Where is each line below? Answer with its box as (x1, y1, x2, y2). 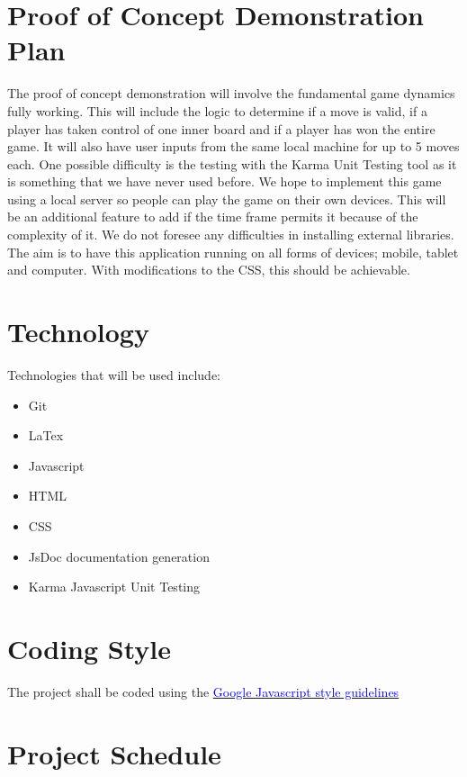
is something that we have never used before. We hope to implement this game (7, 172, 442, 191)
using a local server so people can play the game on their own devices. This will (7, 189, 446, 208)
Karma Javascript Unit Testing (28, 577, 201, 596)
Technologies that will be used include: (7, 365, 220, 384)
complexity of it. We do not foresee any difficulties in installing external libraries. (7, 225, 454, 244)
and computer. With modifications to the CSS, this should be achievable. (7, 260, 410, 279)
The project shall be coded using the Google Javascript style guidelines (7, 682, 400, 700)
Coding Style (7, 629, 172, 666)
